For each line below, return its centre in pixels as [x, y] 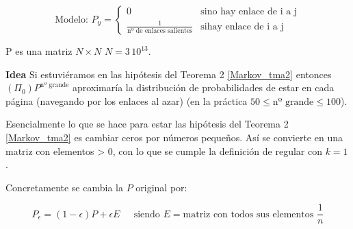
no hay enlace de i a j [252, 12]
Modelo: [71, 20]
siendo [147, 214]
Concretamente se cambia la [64, 187]
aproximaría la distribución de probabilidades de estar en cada [203, 87]
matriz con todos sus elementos [248, 214]
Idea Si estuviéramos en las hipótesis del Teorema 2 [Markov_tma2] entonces [169, 74]
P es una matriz [39, 51]
